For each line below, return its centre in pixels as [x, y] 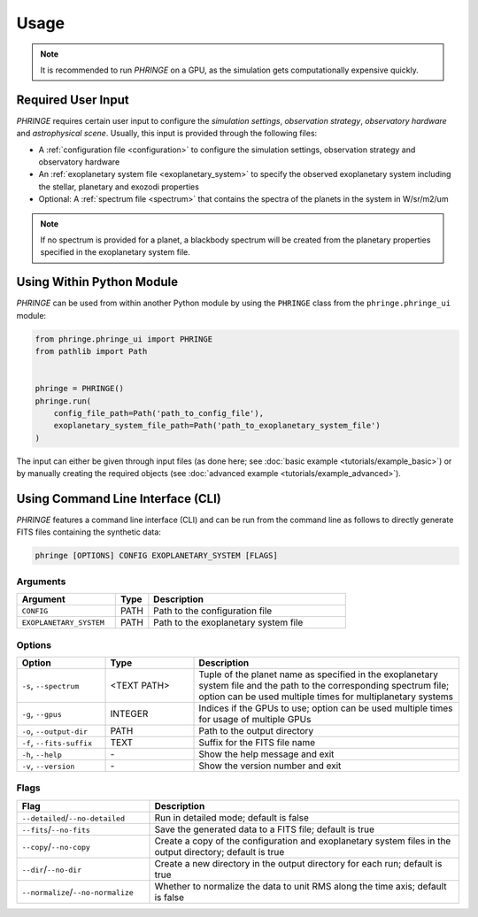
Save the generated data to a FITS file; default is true [265, 829]
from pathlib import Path [91, 351]
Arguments [41, 582]
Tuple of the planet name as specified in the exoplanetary [318, 674]
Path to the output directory [256, 730]
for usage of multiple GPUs [255, 719]
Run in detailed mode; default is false [232, 817]
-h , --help [42, 754]
